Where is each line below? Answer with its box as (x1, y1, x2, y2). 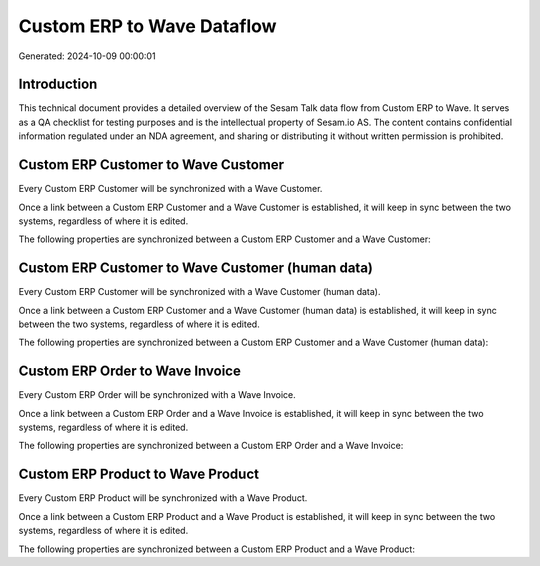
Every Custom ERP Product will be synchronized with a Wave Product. (18, 492, 308, 504)
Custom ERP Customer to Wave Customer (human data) (18, 260, 374, 277)
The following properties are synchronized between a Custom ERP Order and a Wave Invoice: (18, 440, 404, 452)
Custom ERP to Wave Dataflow (18, 15, 277, 37)
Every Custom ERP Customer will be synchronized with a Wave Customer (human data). (18, 286, 381, 298)
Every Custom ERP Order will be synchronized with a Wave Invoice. (18, 389, 297, 401)
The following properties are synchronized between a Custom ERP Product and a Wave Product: (18, 543, 415, 555)
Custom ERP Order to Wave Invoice (18, 363, 242, 380)
